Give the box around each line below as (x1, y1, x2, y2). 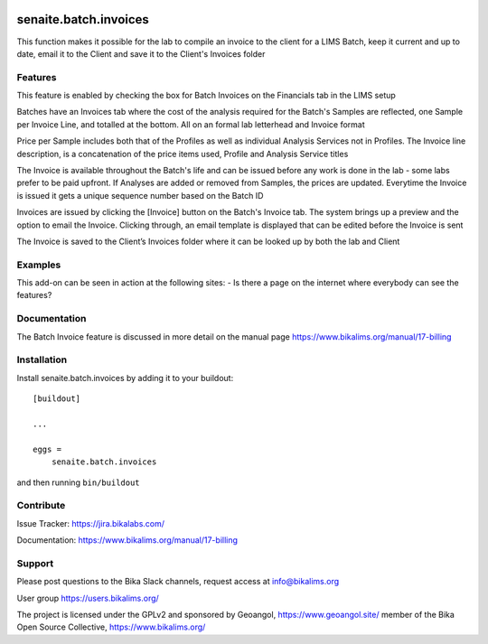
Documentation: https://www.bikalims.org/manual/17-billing (16, 535, 239, 546)
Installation (16, 353, 68, 366)
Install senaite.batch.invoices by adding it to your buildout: (16, 372, 234, 383)
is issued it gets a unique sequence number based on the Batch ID (16, 190, 264, 201)
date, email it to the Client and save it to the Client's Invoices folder (16, 48, 266, 59)
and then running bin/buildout (16, 477, 140, 488)
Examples (16, 258, 61, 271)
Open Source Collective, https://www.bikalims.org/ (16, 621, 206, 632)
